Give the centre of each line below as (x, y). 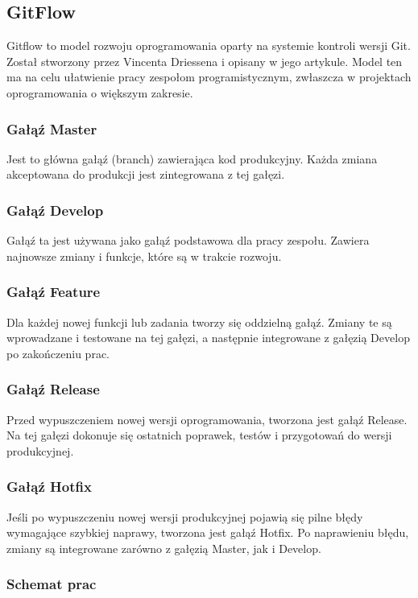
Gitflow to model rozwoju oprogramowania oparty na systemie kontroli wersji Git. (209, 45)
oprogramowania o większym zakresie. (100, 92)
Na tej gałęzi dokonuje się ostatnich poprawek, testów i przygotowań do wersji (199, 435)
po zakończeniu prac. (58, 353)
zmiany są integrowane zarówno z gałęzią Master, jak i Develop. (164, 548)
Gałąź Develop (55, 210)
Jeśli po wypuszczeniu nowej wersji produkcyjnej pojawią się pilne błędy (185, 516)
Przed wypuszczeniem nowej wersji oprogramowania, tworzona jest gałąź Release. (207, 419)
